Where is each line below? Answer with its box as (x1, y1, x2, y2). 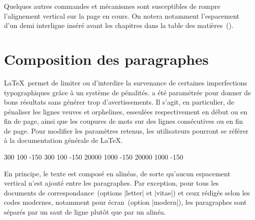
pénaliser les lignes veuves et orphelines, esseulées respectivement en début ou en (4, 106, 248, 116)
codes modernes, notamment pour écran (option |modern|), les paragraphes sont (4, 197, 247, 207)
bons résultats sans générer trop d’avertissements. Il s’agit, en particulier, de (4, 97, 234, 107)
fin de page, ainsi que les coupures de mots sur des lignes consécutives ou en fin (4, 116, 243, 126)
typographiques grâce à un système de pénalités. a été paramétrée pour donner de (4, 87, 251, 97)
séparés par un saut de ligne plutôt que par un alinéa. (4, 207, 166, 217)
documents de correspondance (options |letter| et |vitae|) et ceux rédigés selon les (4, 187, 250, 197)
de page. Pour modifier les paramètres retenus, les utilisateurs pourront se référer (4, 125, 249, 136)
